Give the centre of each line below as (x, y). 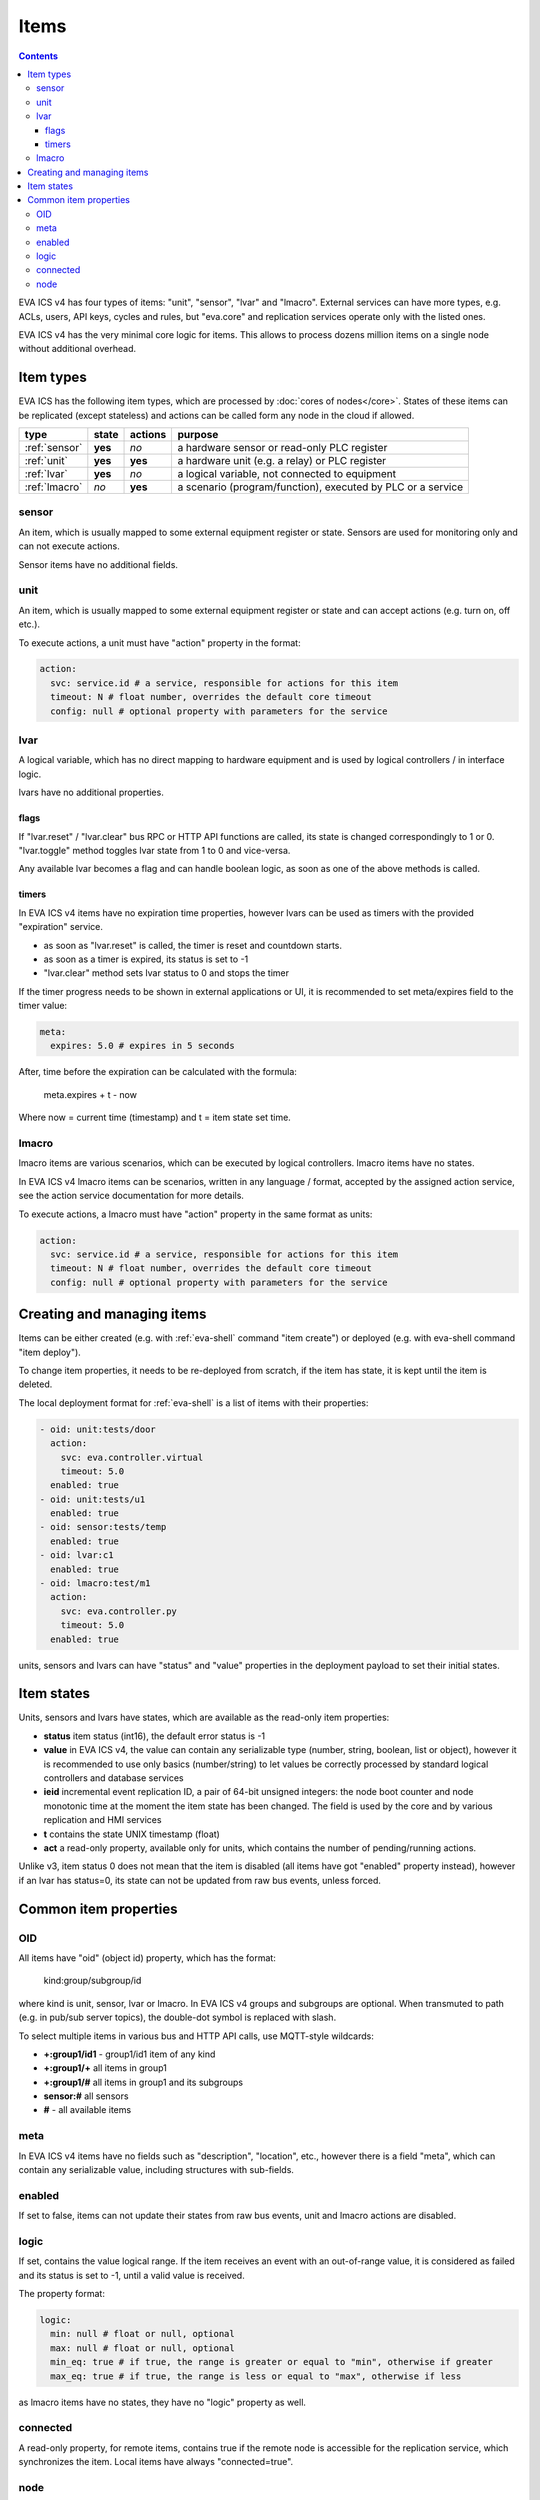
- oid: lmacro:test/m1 (95, 1583)
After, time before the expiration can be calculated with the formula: (157, 1072)
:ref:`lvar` (46, 474)
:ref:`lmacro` (53, 487)
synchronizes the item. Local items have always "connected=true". (156, 2462)
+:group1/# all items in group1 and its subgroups (143, 2082)
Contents (38, 56)
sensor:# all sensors (86, 2096)
